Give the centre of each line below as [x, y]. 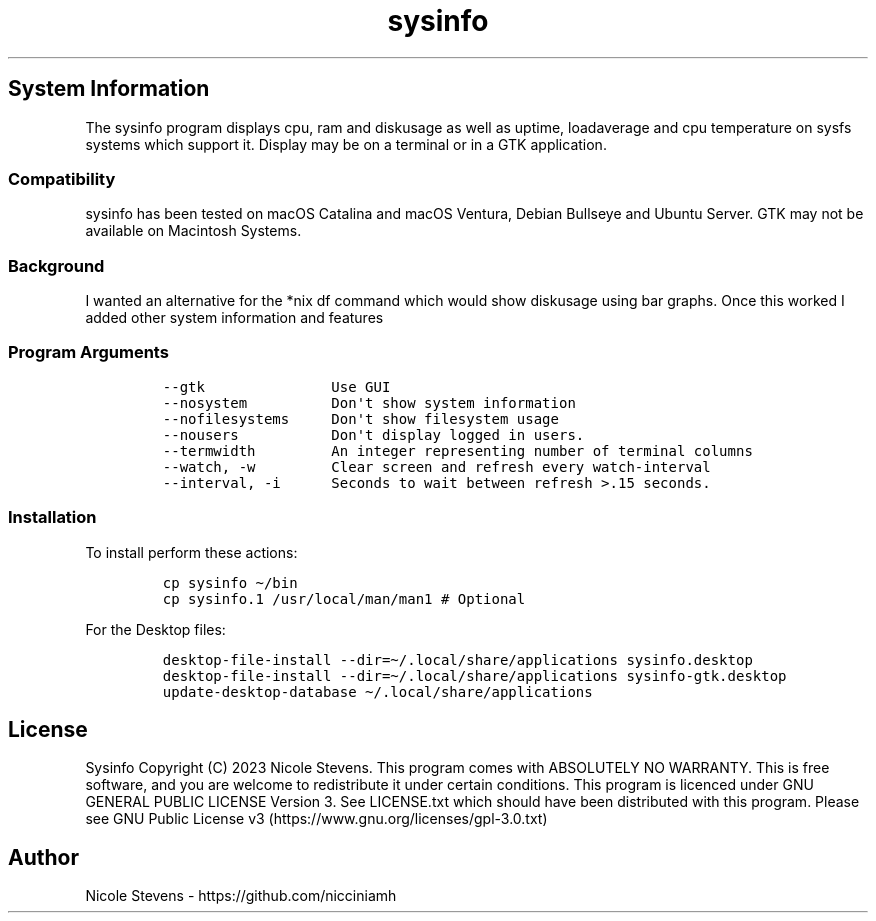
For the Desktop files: [155, 629]
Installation [52, 517]
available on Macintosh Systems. [193, 231]
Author [43, 857]
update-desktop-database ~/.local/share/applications [377, 691]
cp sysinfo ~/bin [230, 582]
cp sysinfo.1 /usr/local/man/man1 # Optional [344, 598]
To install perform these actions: [191, 552]
